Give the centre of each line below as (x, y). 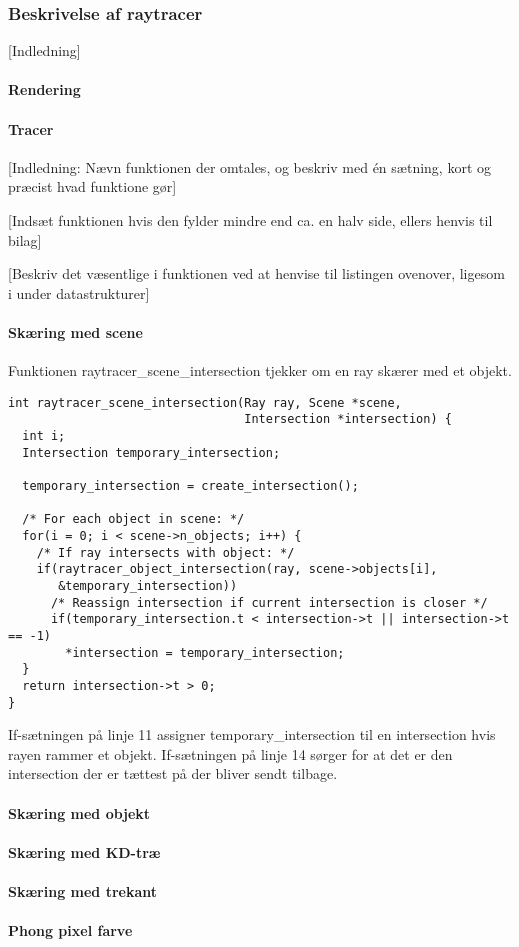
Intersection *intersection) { (348, 419)
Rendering (44, 89)
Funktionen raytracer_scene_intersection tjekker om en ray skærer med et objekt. (260, 370)
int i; (44, 436)
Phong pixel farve (70, 930)
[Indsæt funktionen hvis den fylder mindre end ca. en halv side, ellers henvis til (250, 219)
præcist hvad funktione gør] (92, 186)
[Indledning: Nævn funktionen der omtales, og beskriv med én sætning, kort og (249, 166)
